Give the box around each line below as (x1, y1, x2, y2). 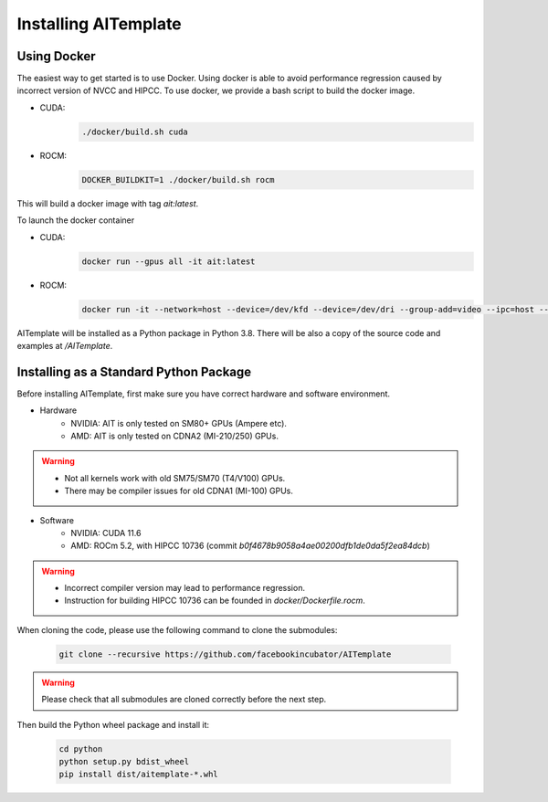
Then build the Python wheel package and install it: (16, 719, 210, 730)
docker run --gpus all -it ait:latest (81, 256, 256, 267)
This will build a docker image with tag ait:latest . (16, 197, 199, 209)
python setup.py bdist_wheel (58, 756, 190, 766)
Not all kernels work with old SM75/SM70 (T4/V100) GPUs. (64, 472, 286, 483)
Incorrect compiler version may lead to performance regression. (64, 583, 306, 594)
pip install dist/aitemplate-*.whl (58, 769, 218, 780)
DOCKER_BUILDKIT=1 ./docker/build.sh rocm (81, 174, 275, 185)
